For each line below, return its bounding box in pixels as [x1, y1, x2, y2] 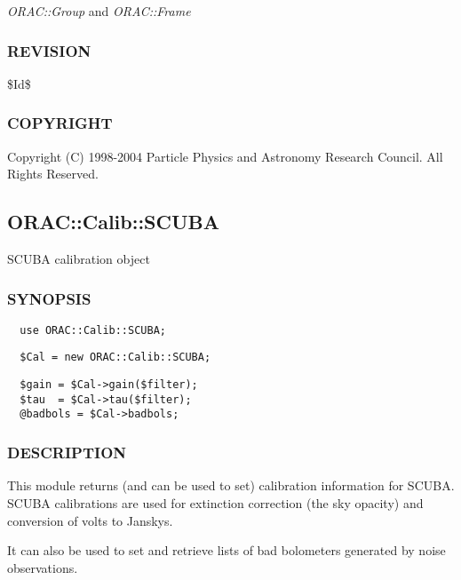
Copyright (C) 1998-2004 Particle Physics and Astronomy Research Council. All [7, 147, 443, 165]
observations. [7, 558, 78, 576]
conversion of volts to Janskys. [7, 511, 173, 529]
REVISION [7, 39, 91, 61]
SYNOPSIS [7, 287, 91, 309]
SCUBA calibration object [7, 250, 150, 268]
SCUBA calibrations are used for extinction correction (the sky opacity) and [7, 493, 424, 512]
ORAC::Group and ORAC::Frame [7, 2, 191, 20]
